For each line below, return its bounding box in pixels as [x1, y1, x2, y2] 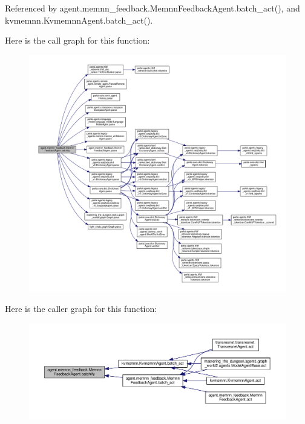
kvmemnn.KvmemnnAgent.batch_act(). [5, 13, 153, 26]
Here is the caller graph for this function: [5, 302, 157, 315]
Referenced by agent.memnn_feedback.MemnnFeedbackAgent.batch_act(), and [5, 2, 300, 14]
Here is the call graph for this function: [5, 34, 150, 47]
